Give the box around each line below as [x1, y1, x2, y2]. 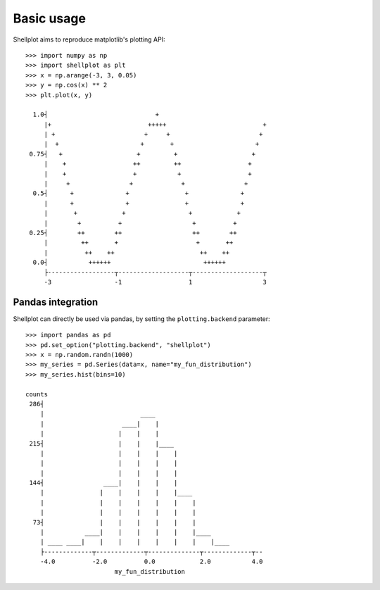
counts [25, 390, 49, 398]
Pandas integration [13, 296, 99, 308]
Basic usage [13, 11, 86, 26]
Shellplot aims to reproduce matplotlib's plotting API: [13, 35, 165, 44]
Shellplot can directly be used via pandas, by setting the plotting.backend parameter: [13, 314, 270, 323]
